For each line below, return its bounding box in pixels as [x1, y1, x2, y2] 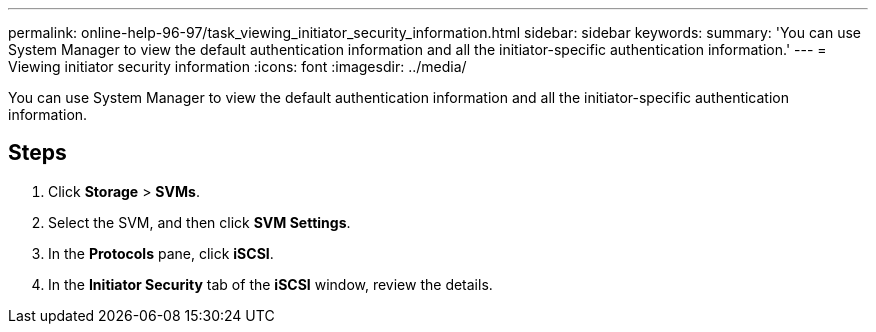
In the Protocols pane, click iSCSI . [48, 244, 274, 262]
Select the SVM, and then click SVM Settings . [48, 213, 351, 231]
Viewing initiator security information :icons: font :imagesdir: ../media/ [8, 58, 467, 75]
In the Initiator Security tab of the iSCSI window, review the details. [48, 275, 493, 293]
